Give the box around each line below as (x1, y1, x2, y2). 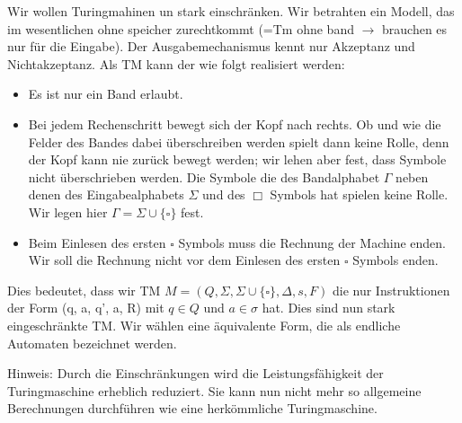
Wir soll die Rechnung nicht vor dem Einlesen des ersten (28, 251, 341, 269)
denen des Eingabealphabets (28, 185, 184, 204)
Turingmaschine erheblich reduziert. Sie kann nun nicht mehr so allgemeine (7, 381, 422, 400)
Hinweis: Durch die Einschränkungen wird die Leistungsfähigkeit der (7, 364, 384, 383)
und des (202, 185, 245, 204)
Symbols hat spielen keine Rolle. (270, 185, 449, 204)
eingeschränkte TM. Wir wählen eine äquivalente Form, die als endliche (7, 315, 401, 334)
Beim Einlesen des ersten (28, 233, 166, 251)
